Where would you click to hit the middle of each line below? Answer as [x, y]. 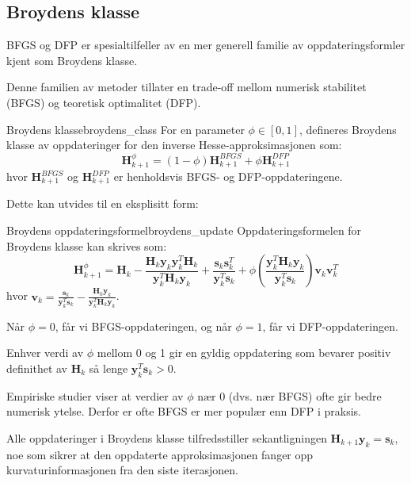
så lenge [108, 368]
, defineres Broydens [348, 129]
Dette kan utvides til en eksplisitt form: [103, 203]
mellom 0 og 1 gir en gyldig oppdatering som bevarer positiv [244, 353]
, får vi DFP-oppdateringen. [330, 326]
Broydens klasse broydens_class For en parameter [126, 129]
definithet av [37, 368]
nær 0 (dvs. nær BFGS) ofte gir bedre [289, 395]
